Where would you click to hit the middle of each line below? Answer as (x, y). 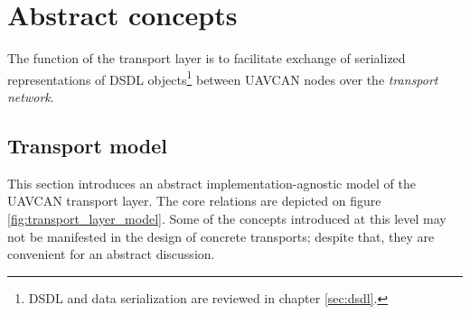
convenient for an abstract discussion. (111, 254)
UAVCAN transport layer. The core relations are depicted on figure (194, 201)
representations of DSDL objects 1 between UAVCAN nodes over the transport (223, 78)
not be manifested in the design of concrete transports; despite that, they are (221, 236)
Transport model (88, 145)
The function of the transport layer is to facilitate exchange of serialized (207, 58)
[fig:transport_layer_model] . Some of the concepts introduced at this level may (227, 218)
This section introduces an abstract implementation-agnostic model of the (211, 183)
